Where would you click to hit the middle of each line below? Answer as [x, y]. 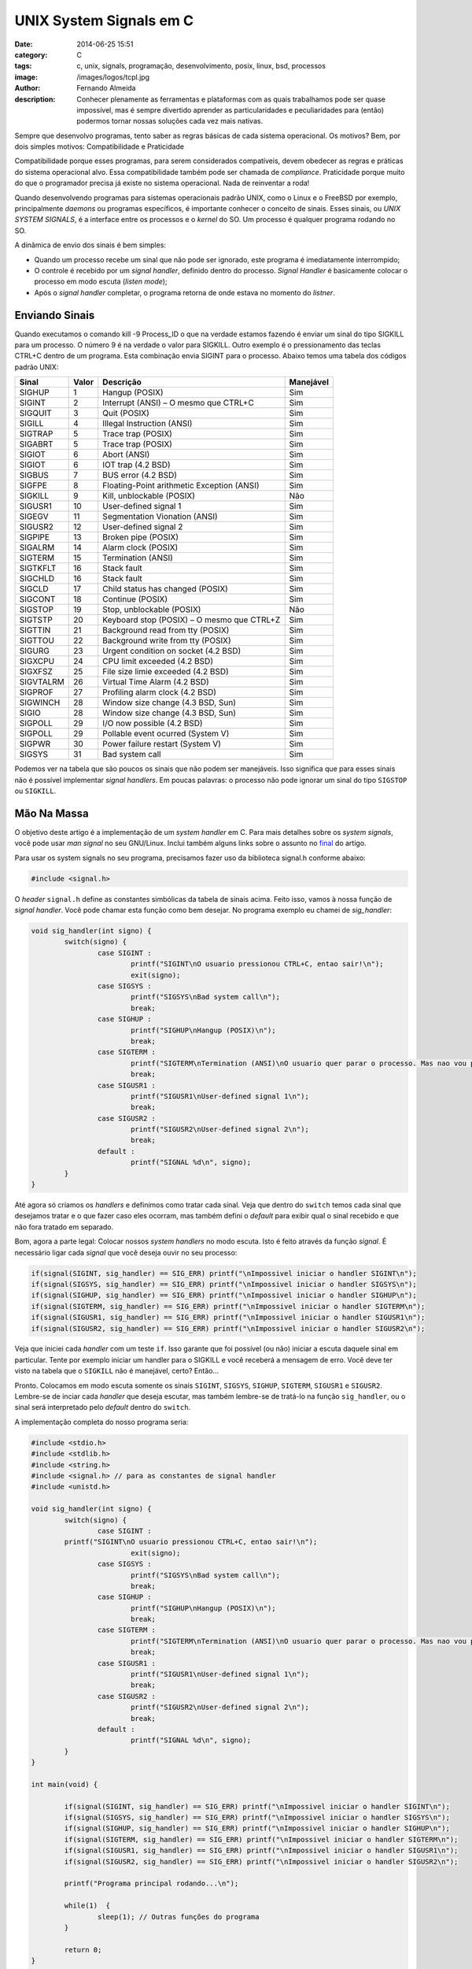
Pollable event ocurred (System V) [166, 734]
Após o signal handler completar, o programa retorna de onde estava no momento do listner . [185, 292]
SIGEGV [34, 517]
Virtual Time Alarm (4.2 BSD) [156, 682]
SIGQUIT [35, 413]
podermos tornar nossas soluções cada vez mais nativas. [170, 121]
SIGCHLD [37, 579]
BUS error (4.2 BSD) [140, 475]
